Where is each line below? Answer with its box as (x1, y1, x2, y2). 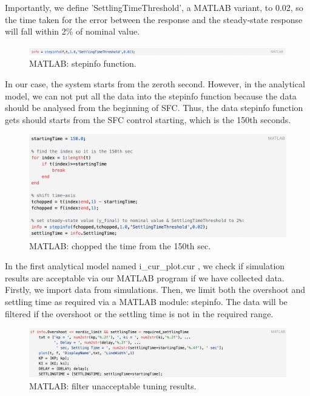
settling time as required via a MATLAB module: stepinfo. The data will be (5, 295, 288, 308)
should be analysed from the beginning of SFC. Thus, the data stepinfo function (5, 101, 303, 114)
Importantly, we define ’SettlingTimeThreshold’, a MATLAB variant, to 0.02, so (5, 1, 303, 13)
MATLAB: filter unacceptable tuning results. (29, 380, 197, 392)
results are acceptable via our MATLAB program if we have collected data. (5, 271, 285, 284)
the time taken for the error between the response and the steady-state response (5, 13, 303, 25)
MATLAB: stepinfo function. (29, 57, 136, 70)
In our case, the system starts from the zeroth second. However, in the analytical (5, 77, 305, 90)
